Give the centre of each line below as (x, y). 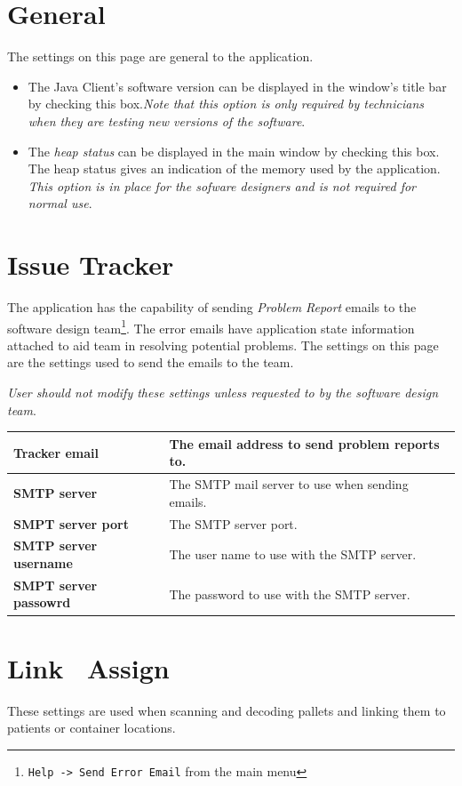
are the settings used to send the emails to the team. (151, 362)
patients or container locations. (92, 728)
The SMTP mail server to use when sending (289, 484)
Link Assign (88, 667)
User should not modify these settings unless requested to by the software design (223, 393)
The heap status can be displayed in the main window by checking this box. (234, 151)
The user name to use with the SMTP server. (293, 554)
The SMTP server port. (233, 523)
